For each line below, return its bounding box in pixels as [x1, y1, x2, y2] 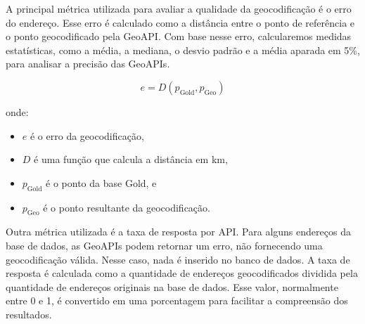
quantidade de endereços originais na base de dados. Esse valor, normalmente [6, 279, 338, 294]
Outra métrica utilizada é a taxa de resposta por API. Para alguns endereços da [6, 224, 351, 239]
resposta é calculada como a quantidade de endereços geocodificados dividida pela [6, 266, 358, 280]
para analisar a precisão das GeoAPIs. [6, 56, 170, 71]
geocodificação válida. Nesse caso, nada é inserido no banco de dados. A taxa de [6, 252, 350, 266]
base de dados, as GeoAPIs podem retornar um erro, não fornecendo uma [6, 238, 323, 252]
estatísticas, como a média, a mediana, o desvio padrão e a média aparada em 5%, [6, 42, 360, 57]
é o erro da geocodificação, [30, 128, 144, 143]
